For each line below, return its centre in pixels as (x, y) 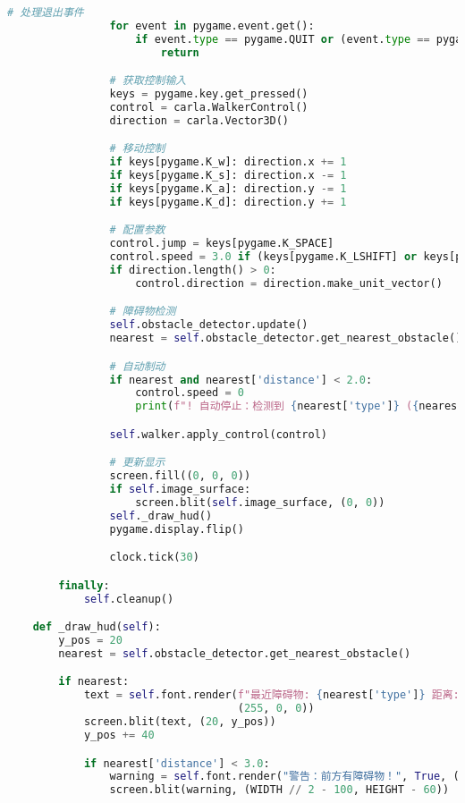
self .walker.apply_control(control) (218, 434)
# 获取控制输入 (148, 81)
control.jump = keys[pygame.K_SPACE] (222, 244)
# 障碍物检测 (143, 312)
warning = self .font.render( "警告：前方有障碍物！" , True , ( (284, 777)
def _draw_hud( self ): (97, 627)
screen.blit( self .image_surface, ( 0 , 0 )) (260, 502)
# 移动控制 (137, 149)
